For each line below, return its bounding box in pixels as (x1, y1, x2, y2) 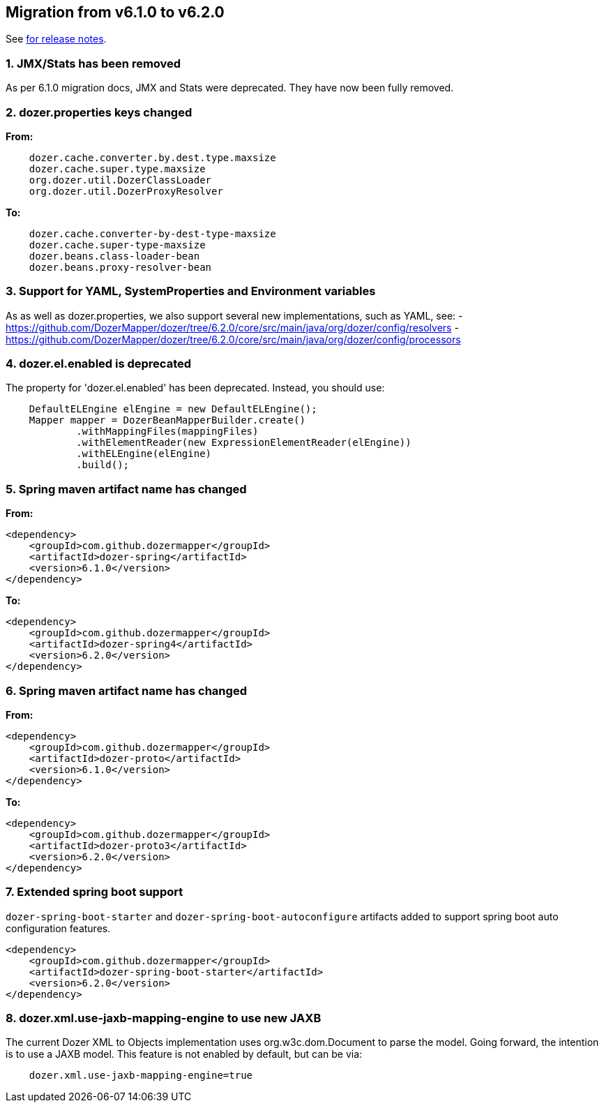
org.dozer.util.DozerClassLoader (29, 174, 212, 186)
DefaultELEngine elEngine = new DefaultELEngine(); (29, 403, 317, 415)
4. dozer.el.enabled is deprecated (6, 357, 192, 371)
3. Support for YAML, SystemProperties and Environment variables (6, 284, 376, 299)
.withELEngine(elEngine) (76, 448, 212, 460)
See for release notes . (6, 33, 107, 45)
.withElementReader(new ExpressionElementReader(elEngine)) (76, 437, 412, 449)
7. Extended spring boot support (6, 885, 183, 899)
